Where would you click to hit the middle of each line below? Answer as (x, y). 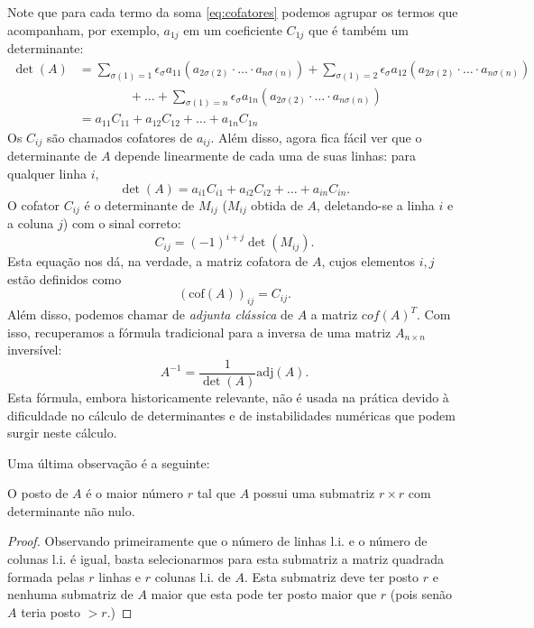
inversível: (35, 350)
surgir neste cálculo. (62, 433)
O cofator (33, 204)
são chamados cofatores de (120, 137)
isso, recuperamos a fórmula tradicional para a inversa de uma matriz (199, 332)
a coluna (31, 223)
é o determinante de (139, 204)
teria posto (51, 611)
